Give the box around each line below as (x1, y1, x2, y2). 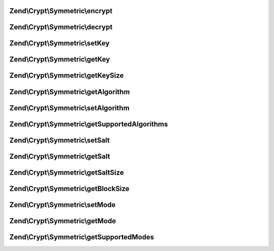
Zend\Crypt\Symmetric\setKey (9, 39, 110, 48)
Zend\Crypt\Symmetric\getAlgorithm (9, 88, 130, 96)
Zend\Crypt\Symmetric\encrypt (9, 7, 113, 15)
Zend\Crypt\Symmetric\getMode (9, 217, 116, 225)
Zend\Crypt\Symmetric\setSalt (9, 136, 110, 144)
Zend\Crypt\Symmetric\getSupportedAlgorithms (9, 119, 168, 129)
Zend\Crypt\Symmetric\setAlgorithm (9, 104, 129, 112)
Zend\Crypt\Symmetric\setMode (9, 200, 116, 209)
